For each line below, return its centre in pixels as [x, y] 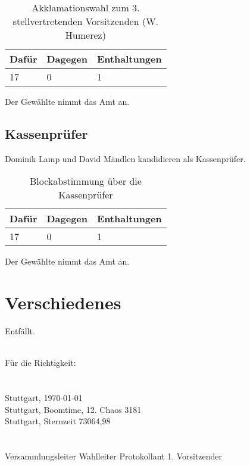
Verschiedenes [63, 302]
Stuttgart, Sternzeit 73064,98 [58, 421]
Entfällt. [20, 331]
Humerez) [85, 35]
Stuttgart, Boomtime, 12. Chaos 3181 [73, 409]
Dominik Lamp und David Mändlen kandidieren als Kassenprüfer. [125, 158]
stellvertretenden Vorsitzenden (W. [86, 21]
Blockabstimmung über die [85, 181]
